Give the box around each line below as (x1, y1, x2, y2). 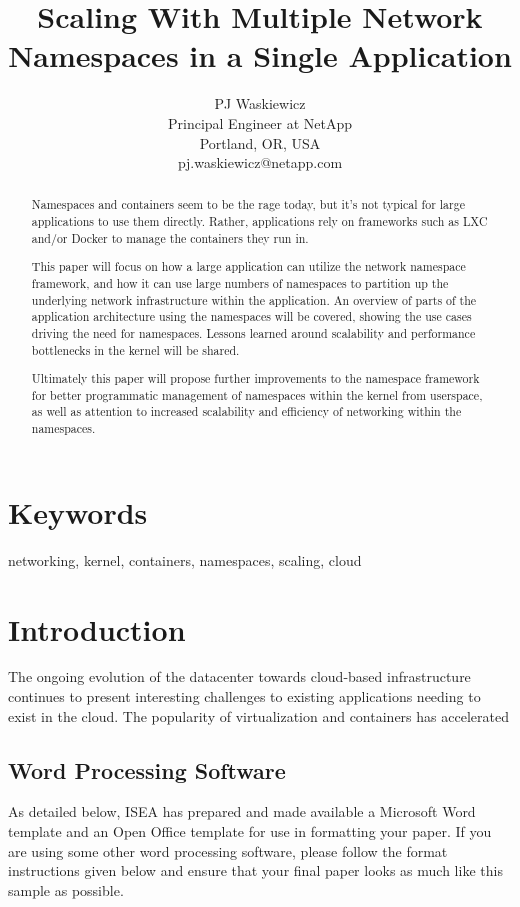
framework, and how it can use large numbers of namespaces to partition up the (31, 275, 449, 291)
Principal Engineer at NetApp (167, 112, 353, 133)
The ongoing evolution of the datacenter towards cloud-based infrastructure (8, 666, 471, 687)
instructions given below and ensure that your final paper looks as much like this (8, 860, 503, 881)
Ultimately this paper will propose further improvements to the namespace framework (31, 370, 480, 387)
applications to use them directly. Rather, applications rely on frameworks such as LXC (31, 213, 488, 230)
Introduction (8, 608, 186, 649)
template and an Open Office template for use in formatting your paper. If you (8, 821, 492, 842)
